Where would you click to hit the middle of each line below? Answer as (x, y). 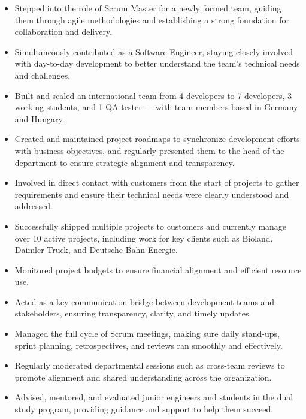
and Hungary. (40, 118)
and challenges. (43, 75)
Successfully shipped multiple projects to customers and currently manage (151, 226)
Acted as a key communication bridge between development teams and (145, 301)
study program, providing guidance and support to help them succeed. (144, 409)
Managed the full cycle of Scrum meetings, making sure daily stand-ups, (147, 334)
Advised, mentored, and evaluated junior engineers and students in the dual (154, 397)
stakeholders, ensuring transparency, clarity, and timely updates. (133, 313)
